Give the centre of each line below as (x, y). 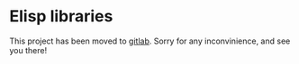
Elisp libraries (61, 16)
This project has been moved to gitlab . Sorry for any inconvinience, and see (150, 41)
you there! (28, 50)
